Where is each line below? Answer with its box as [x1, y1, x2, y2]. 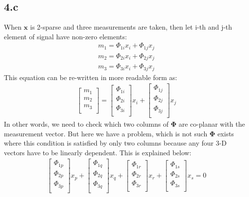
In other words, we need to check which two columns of [4, 118, 169, 129]
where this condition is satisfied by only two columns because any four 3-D [4, 138, 227, 148]
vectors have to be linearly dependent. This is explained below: [4, 147, 192, 157]
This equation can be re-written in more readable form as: [4, 72, 178, 82]
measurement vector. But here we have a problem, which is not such [4, 128, 208, 138]
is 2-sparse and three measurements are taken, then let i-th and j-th [30, 22, 232, 32]
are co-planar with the [178, 118, 245, 129]
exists [217, 128, 234, 138]
